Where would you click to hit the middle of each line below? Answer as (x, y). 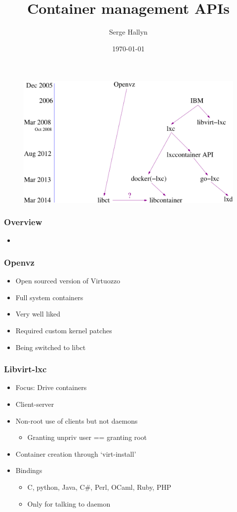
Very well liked (38, 314)
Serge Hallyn (128, 32)
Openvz (19, 262)
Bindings (29, 470)
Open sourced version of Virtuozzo (68, 281)
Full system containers (49, 297)
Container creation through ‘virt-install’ (76, 453)
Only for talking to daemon (69, 503)
